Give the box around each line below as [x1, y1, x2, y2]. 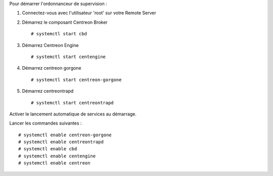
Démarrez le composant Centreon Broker [22, 19, 108, 25]
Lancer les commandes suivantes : [9, 120, 82, 126]
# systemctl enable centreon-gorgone [18, 132, 112, 138]
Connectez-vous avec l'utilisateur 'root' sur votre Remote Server [22, 10, 156, 16]
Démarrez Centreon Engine [22, 42, 79, 48]
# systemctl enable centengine [18, 153, 96, 159]
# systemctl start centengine [31, 53, 106, 60]
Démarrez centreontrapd [22, 88, 74, 94]
